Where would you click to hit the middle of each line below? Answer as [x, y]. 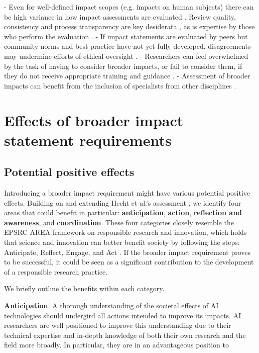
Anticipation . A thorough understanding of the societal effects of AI [111, 305]
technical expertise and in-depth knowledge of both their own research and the [125, 335]
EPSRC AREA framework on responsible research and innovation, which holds [125, 232]
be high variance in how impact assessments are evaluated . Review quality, [120, 16]
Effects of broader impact [94, 120]
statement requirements [88, 140]
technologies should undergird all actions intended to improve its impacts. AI [123, 315]
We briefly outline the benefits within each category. [84, 288]
